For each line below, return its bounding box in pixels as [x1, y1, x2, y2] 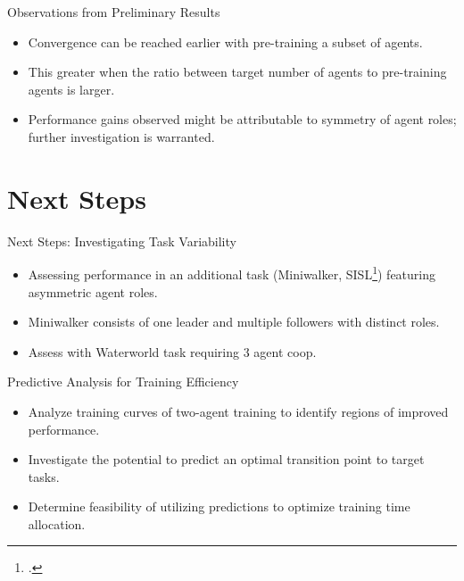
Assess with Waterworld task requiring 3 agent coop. [28, 342, 317, 361]
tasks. [28, 467, 60, 486]
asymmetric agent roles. [28, 282, 158, 301]
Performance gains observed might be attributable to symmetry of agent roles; [28, 110, 457, 129]
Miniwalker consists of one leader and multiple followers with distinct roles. [28, 312, 440, 331]
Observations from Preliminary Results [7, 3, 220, 21]
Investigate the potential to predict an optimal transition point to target [28, 450, 425, 469]
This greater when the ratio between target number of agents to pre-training [28, 62, 447, 81]
